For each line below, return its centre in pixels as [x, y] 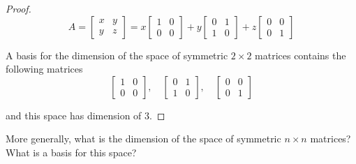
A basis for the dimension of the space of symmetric [117, 55]
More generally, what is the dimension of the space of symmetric [143, 139]
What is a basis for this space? [71, 152]
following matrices [44, 69]
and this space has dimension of [74, 115]
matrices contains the [301, 55]
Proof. [18, 8]
